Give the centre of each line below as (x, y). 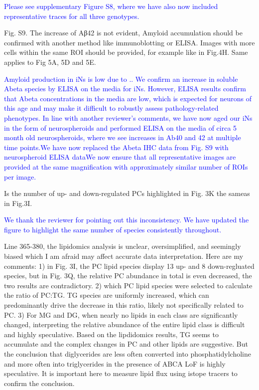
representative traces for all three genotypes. (72, 16)
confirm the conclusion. (39, 383)
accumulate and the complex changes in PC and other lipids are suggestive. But (126, 344)
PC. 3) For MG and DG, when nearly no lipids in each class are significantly (121, 314)
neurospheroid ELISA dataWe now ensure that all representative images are (120, 157)
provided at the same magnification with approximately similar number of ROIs (126, 166)
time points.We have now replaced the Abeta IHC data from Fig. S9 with (116, 147)
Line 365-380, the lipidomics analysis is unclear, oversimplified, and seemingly (123, 246)
